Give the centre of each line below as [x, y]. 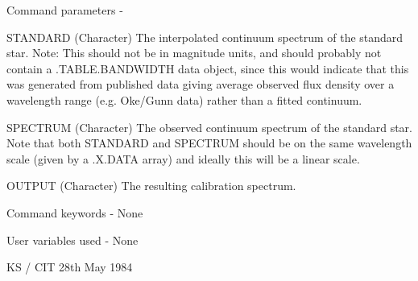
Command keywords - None [75, 212]
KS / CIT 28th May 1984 [70, 267]
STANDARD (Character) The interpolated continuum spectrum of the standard [205, 37]
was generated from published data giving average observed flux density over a [201, 84]
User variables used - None [72, 240]
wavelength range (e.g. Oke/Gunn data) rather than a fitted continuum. [184, 99]
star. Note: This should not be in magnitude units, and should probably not [194, 53]
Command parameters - [65, 10]
